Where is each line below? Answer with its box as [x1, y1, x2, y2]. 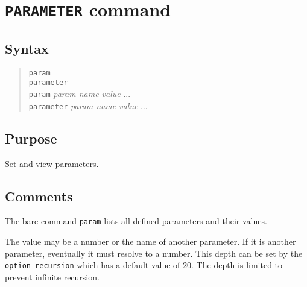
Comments [5, 186, 73, 205]
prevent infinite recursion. [5, 270, 100, 283]
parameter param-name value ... [28, 99, 148, 112]
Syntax [5, 39, 49, 57]
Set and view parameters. [5, 157, 99, 169]
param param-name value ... [28, 87, 131, 100]
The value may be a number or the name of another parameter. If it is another [5, 235, 296, 247]
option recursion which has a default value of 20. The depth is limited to [5, 259, 283, 271]
